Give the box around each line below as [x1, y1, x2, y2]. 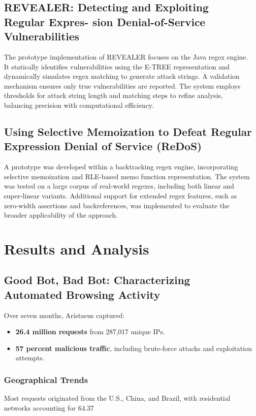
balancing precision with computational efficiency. [4, 99, 154, 110]
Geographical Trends [4, 373, 88, 385]
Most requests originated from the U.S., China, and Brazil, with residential [4, 393, 230, 403]
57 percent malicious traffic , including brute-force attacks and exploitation [15, 343, 252, 353]
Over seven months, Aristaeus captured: [4, 310, 125, 320]
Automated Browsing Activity [4, 287, 160, 302]
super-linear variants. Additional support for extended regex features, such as [4, 190, 237, 200]
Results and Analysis [4, 238, 149, 258]
